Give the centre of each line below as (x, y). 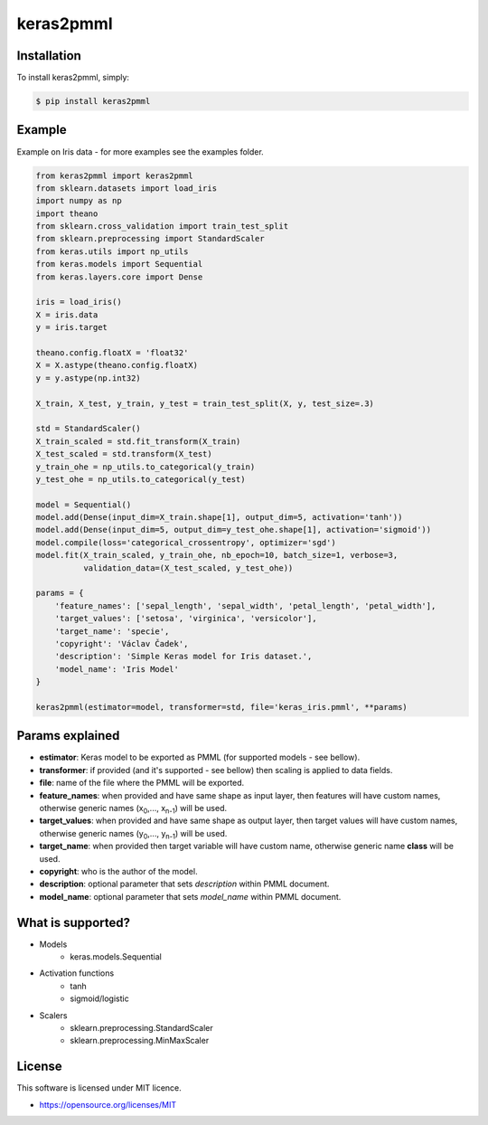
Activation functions (77, 973)
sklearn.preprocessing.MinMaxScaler (140, 1041)
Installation (49, 56)
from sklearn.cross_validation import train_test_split (162, 227)
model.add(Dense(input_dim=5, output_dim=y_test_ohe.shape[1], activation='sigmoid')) (234, 530)
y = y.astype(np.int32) (89, 378)
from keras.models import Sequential (119, 264)
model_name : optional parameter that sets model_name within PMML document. (190, 896)
